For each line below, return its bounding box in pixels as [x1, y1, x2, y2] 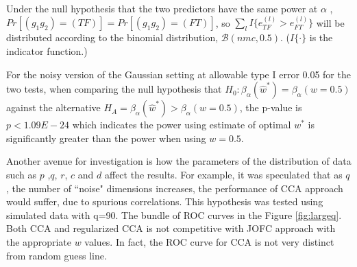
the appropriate [6, 234, 71, 248]
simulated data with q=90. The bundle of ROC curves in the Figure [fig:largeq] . [6, 207, 342, 222]
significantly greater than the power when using [6, 130, 206, 145]
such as [6, 167, 37, 181]
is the [309, 30, 333, 45]
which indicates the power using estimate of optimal [72, 117, 291, 132]
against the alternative [6, 100, 101, 115]
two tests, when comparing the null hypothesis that [6, 82, 222, 96]
